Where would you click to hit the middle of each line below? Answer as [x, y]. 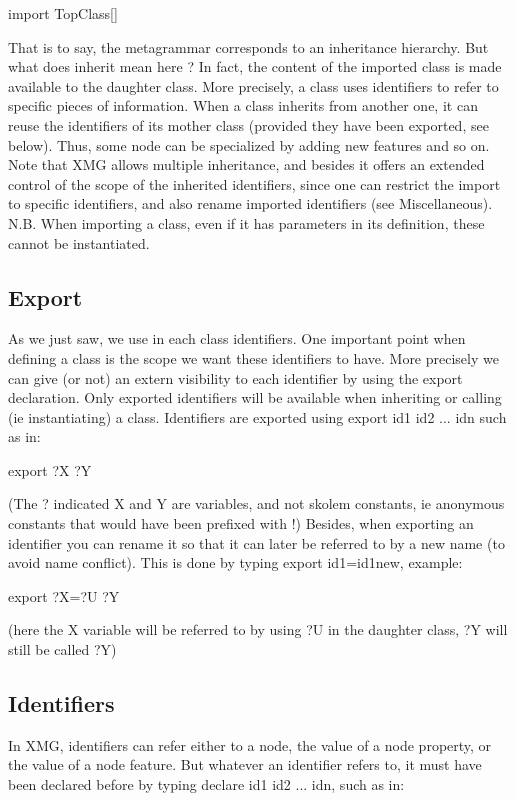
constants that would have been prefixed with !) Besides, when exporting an [241, 523]
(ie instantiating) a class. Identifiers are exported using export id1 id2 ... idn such [257, 416]
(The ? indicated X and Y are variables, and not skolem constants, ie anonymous [256, 503]
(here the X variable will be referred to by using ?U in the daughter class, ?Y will [258, 629]
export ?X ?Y [50, 469]
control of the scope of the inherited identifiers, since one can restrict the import [254, 183]
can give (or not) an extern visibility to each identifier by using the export [235, 377]
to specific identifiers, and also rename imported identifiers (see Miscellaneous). [250, 203]
